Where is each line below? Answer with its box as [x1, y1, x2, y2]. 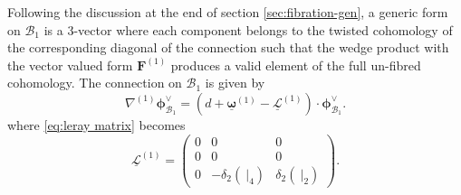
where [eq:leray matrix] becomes [7, 115, 186, 134]
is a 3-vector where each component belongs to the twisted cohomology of [43, 20, 453, 39]
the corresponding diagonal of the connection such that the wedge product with [7, 38, 449, 57]
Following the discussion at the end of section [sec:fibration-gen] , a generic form [7, 3, 448, 21]
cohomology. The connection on [7, 73, 182, 92]
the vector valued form [7, 55, 133, 74]
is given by [205, 73, 265, 92]
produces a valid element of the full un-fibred [170, 55, 421, 74]
